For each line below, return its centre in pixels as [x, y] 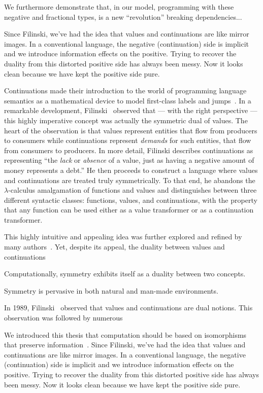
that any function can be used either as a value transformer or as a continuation [129, 210]
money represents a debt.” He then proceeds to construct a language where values [131, 170]
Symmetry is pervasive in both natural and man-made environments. [111, 290]
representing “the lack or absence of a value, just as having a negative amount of [129, 160]
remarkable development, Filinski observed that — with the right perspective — [131, 110]
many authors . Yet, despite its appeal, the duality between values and [114, 247]
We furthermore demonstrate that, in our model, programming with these [119, 7]
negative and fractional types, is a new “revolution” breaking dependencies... [123, 16]
